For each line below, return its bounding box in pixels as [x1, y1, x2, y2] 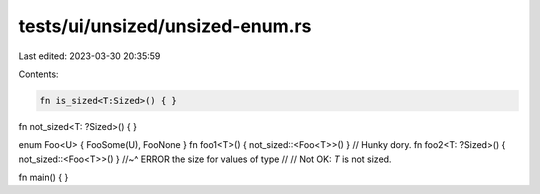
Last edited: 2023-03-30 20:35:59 [18, 50, 161, 62]
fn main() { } [18, 171, 69, 184]
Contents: [18, 68, 59, 80]
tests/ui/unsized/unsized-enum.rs [18, 15, 312, 37]
